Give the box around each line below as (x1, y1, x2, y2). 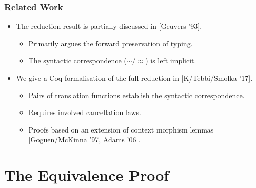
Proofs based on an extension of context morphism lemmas (28, 124, 214, 135)
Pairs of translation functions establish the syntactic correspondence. (28, 89, 245, 100)
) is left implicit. (145, 55, 196, 66)
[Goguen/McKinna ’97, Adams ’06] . (28, 134, 141, 145)
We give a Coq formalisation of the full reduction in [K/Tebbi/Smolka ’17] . (16, 72, 253, 83)
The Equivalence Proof (4, 164, 169, 185)
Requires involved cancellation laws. (28, 107, 141, 118)
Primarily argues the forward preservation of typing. (28, 37, 193, 48)
